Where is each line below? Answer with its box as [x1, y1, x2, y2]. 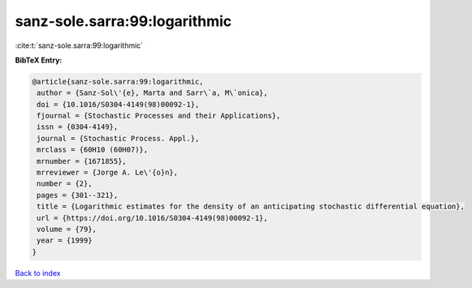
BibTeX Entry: [15, 55, 63, 65]
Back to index [15, 268, 61, 277]
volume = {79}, [37, 225, 97, 234]
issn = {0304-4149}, [37, 123, 119, 131]
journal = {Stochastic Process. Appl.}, [37, 134, 200, 143]
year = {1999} [37, 236, 93, 245]
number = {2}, [37, 179, 93, 188]
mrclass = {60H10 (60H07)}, [37, 145, 149, 154]
